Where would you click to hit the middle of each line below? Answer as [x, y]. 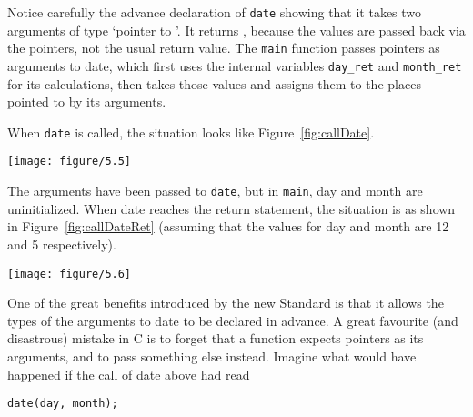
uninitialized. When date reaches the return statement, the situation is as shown [231, 208]
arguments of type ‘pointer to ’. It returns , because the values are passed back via [236, 30]
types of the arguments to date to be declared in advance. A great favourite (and [233, 320]
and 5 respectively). [62, 244]
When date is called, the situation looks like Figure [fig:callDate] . [191, 132]
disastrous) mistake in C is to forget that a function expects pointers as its [216, 338]
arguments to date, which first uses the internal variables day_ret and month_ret [235, 65]
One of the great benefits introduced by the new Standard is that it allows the [226, 303]
